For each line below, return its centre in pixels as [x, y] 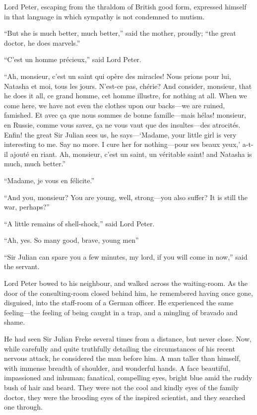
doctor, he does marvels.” [42, 42]
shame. [15, 322]
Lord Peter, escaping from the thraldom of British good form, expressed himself [125, 6]
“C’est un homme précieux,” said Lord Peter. [73, 59]
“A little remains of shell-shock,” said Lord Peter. [79, 223]
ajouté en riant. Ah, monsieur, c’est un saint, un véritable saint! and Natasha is [131, 154]
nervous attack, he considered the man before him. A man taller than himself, [123, 358]
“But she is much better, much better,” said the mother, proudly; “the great [120, 33]
